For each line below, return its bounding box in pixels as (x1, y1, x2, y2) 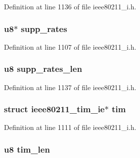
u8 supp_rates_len (4, 63, 82, 75)
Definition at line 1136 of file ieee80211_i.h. (4, 1, 137, 11)
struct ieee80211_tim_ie (4, 103, 105, 115)
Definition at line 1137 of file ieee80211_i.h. (4, 82, 137, 92)
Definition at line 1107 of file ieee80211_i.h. (4, 41, 137, 52)
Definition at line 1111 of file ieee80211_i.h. (4, 122, 137, 132)
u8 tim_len (4, 143, 50, 155)
